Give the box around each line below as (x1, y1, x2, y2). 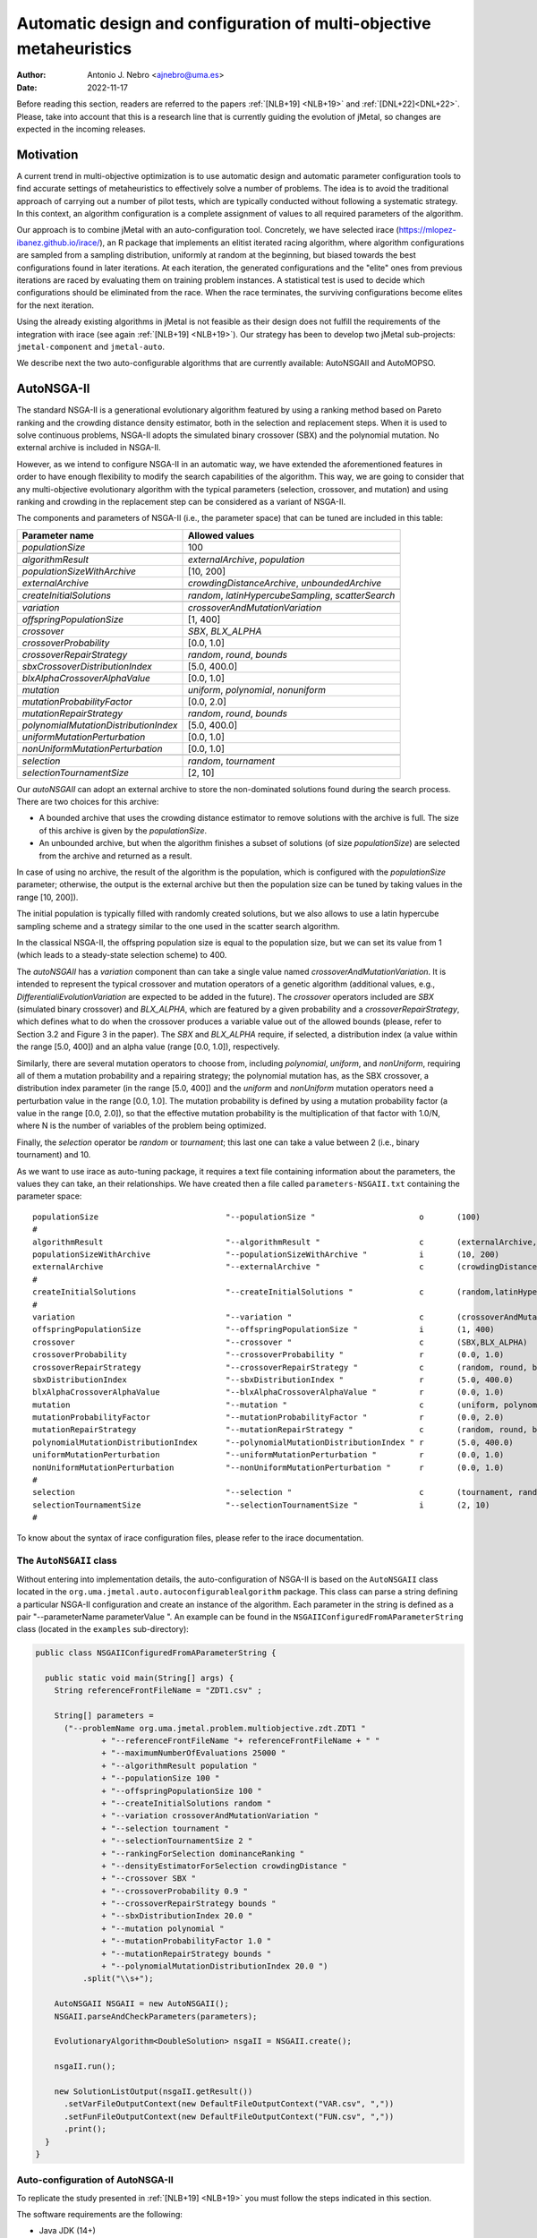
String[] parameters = (54, 1711, 154, 1721)
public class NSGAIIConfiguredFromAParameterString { (35, 1648, 277, 1658)
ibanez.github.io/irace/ (16, 237, 100, 248)
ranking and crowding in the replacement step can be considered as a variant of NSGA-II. (16, 496, 346, 507)
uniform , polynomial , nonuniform (188, 683, 327, 696)
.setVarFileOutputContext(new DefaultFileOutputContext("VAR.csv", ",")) (64, 2099, 395, 2109)
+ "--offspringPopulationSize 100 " (101, 1786, 263, 1796)
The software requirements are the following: (16, 2209, 183, 2220)
